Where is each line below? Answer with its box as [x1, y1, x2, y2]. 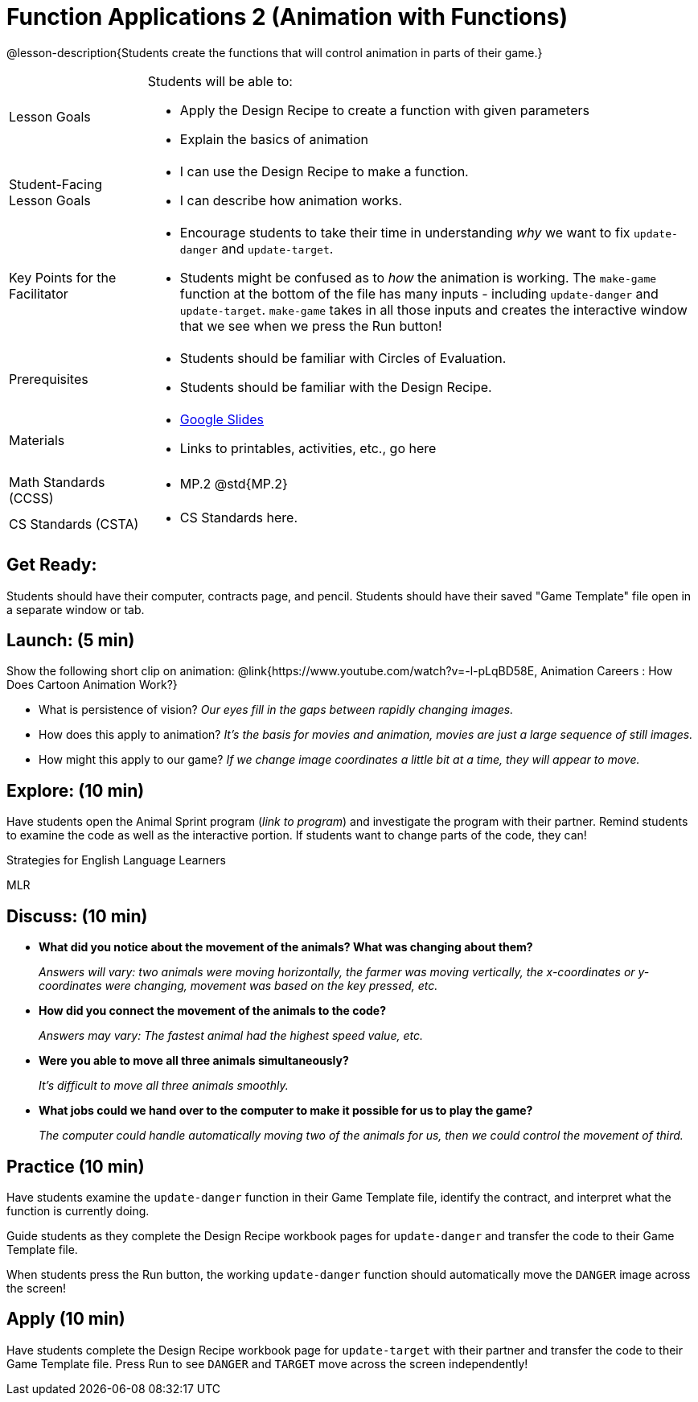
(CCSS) [9, 489, 54, 506]
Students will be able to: [147, 72, 293, 89]
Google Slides [179, 410, 265, 427]
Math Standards [9, 473, 105, 490]
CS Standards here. [179, 509, 298, 526]
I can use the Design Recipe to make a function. [179, 163, 469, 179]
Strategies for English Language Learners [6, 853, 226, 868]
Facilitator [9, 285, 68, 302]
